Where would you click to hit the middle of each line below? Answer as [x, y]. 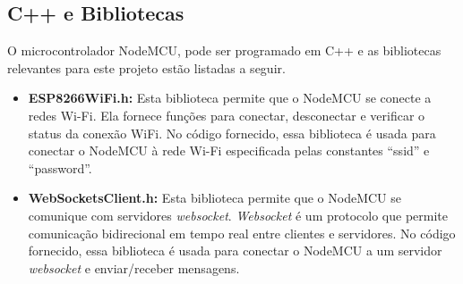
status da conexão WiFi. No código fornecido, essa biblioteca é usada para [232, 133]
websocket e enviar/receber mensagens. [134, 267]
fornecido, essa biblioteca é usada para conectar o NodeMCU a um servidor [235, 251]
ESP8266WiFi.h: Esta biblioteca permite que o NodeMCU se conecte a [230, 98]
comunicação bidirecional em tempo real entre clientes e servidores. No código [242, 233]
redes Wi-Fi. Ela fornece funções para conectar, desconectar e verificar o [227, 115]
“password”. [60, 167]
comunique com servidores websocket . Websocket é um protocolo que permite [238, 215]
